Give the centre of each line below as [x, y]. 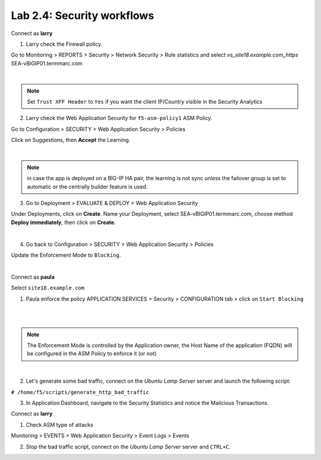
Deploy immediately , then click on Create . [63, 222]
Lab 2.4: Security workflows [83, 15]
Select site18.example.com [48, 288]
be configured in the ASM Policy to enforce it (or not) [92, 354]
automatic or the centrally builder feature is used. [87, 187]
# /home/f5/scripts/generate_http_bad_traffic [80, 392]
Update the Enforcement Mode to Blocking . [66, 255]
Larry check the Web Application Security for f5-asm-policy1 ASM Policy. [119, 118]
